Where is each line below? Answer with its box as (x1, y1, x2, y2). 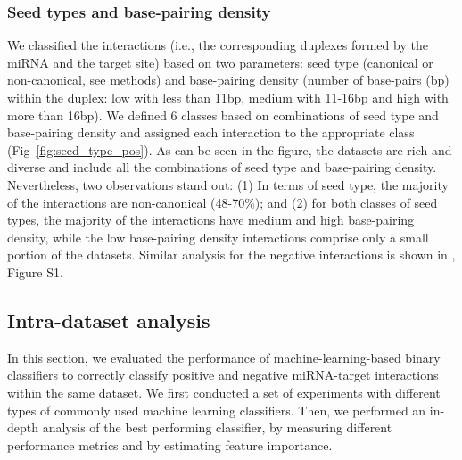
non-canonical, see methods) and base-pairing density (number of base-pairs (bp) (7, 70, 450, 89)
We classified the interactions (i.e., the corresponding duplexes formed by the (7, 36, 428, 54)
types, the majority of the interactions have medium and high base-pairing (7, 210, 415, 229)
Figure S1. (7, 262, 63, 281)
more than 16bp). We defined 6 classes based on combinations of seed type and (7, 105, 439, 124)
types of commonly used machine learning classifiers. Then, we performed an (7, 400, 426, 419)
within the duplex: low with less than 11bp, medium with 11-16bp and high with (7, 88, 449, 106)
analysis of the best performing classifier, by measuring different (42, 418, 392, 437)
